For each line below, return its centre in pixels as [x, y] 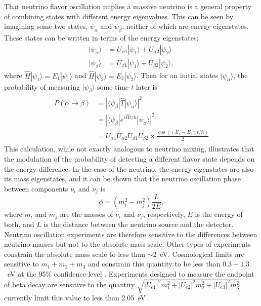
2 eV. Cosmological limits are [199, 254]
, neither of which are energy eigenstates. [185, 26]
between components [36, 188]
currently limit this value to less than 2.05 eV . [77, 298]
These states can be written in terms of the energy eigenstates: [101, 37]
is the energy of [219, 214]
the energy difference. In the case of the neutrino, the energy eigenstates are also [129, 168]
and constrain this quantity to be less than [154, 264]
